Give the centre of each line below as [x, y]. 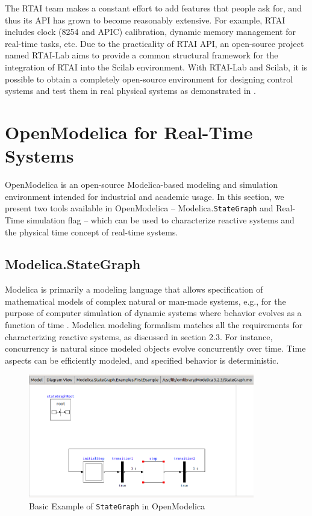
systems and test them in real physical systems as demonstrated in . [130, 91]
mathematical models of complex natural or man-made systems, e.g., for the [145, 301]
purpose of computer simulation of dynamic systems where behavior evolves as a [153, 313]
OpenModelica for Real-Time [129, 132]
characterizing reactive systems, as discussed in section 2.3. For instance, [139, 336]
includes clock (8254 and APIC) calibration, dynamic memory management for [150, 32]
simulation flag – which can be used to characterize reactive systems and [161, 219]
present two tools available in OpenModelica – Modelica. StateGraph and [139, 208]
